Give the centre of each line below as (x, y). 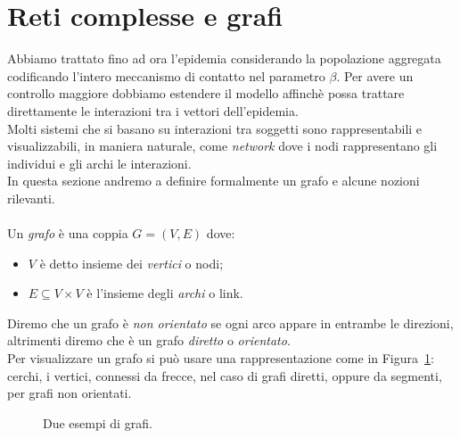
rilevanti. (31, 198)
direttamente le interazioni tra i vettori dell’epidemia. (153, 110)
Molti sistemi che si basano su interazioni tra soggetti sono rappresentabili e (215, 128)
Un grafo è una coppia (68, 233)
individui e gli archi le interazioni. (99, 163)
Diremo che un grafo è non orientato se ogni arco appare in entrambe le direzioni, (230, 322)
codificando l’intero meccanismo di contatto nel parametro (166, 75)
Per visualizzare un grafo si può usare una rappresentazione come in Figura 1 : (221, 358)
